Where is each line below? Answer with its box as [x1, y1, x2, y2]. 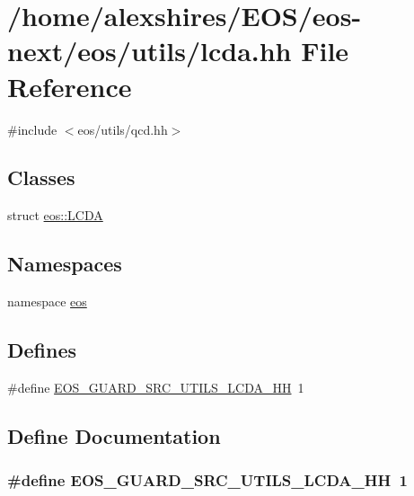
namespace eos [7, 292, 87, 311]
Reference [7, 67, 132, 104]
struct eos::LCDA [7, 206, 103, 225]
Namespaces [7, 250, 122, 278]
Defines [7, 336, 77, 364]
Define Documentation [7, 421, 221, 449]
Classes [7, 164, 75, 191]
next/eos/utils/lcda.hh [7, 32, 292, 69]
